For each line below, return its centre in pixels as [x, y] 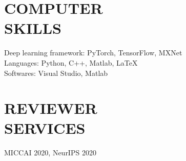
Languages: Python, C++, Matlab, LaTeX [71, 62]
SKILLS [33, 28]
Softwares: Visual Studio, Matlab [56, 73]
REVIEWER [51, 108]
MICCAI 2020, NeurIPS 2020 [50, 153]
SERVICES [45, 128]
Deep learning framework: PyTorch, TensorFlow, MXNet [93, 53]
